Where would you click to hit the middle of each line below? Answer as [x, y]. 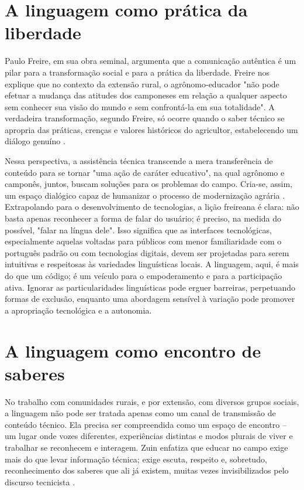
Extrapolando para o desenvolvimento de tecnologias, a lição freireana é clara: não [152, 207]
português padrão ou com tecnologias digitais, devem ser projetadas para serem [147, 252]
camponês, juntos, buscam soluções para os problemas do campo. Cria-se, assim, [148, 184]
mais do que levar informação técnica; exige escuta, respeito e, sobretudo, [136, 459]
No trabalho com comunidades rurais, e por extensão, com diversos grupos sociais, [152, 401]
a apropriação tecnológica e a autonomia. [78, 310]
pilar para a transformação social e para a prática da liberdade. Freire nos [137, 72]
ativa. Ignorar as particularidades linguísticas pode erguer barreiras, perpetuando [150, 287]
